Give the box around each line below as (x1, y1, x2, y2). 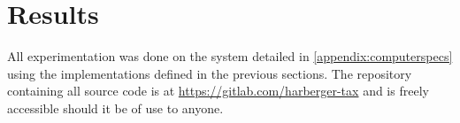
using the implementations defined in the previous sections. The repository (7, 64, 412, 82)
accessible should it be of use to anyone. (7, 98, 224, 117)
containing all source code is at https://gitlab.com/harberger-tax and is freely (7, 81, 429, 100)
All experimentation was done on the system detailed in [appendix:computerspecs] (7, 47, 453, 65)
